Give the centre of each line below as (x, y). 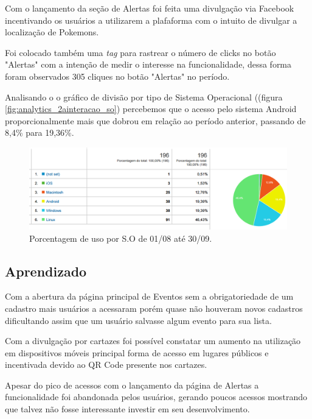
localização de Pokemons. (52, 32)
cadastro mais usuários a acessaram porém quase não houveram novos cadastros (154, 308)
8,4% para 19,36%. (40, 132)
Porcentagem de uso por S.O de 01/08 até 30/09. (121, 238)
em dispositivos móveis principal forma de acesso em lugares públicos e (137, 352)
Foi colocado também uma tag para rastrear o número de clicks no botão (140, 52)
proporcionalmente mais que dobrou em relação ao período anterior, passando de (155, 120)
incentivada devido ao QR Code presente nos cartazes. (106, 364)
